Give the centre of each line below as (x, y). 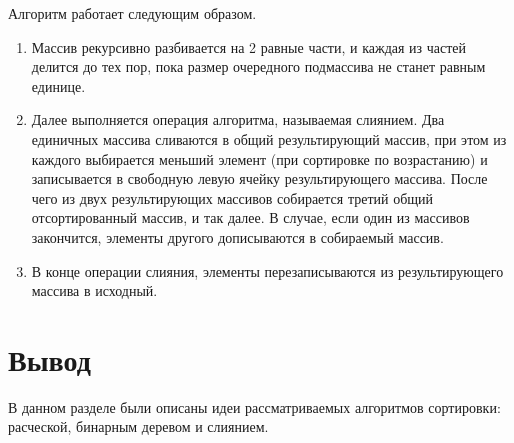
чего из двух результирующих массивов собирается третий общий (232, 197)
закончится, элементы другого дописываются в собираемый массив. (237, 236)
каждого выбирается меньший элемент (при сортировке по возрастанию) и (259, 158)
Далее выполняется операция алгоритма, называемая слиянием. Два (238, 119)
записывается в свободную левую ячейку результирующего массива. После (259, 178)
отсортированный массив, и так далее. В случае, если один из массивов (250, 217)
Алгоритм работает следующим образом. (132, 13)
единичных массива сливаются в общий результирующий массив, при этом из (269, 138)
